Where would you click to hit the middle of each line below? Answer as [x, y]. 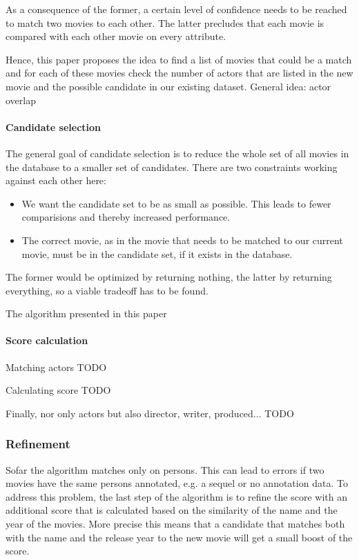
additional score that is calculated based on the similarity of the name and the [172, 510]
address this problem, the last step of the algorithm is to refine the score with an [176, 496]
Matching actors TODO [56, 367]
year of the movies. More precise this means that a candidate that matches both [175, 524]
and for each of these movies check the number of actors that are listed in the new [179, 73]
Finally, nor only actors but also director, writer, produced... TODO [150, 413]
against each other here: [56, 180]
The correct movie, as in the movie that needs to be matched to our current [182, 240]
